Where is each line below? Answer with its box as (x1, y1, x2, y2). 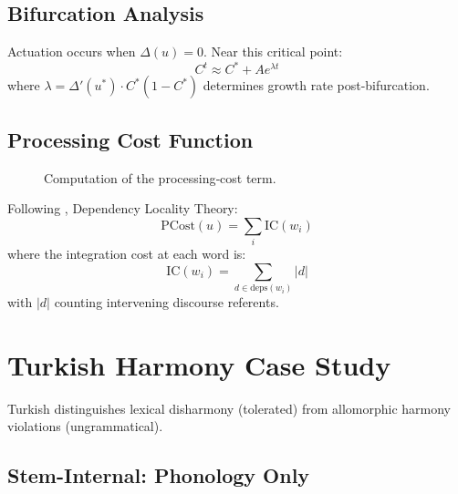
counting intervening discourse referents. (54, 292, 279, 311)
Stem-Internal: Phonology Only (7, 461, 310, 489)
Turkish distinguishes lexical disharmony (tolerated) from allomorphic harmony (7, 398, 452, 417)
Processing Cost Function (7, 125, 254, 153)
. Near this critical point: (203, 42, 343, 61)
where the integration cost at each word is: (7, 244, 246, 263)
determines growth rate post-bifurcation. (203, 76, 430, 95)
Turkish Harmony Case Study (7, 345, 391, 383)
